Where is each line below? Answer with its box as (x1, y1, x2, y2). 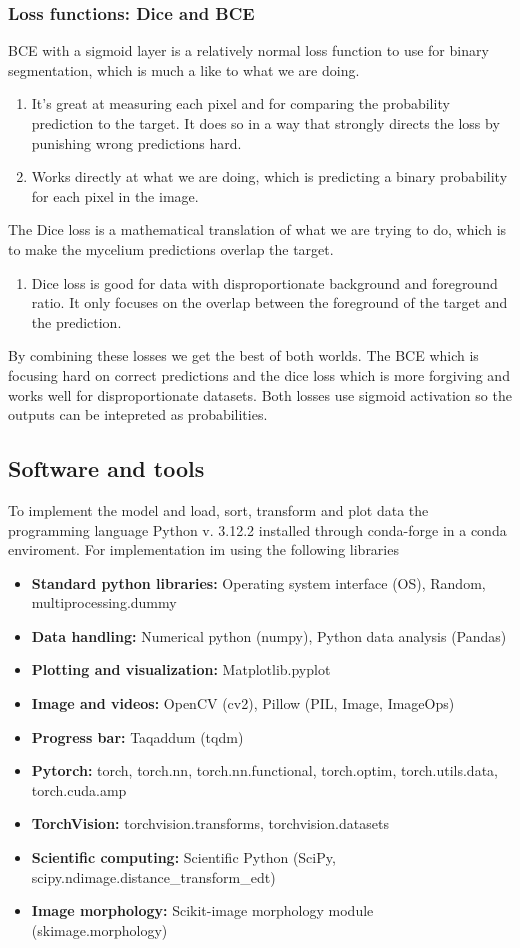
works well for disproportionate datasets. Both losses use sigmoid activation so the (8, 384, 512, 405)
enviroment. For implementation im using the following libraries (8, 539, 399, 560)
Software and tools (8, 453, 205, 484)
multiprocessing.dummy (31, 592, 177, 613)
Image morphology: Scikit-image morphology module (31, 900, 374, 921)
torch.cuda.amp (31, 779, 127, 800)
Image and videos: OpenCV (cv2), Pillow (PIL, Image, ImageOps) (31, 693, 455, 714)
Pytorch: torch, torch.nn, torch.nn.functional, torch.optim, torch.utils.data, (31, 760, 498, 781)
